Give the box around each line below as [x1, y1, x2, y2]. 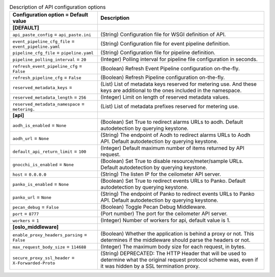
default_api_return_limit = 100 [12, 148, 87, 155]
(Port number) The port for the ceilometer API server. [100, 210, 228, 217]
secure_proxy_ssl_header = [12, 254, 75, 261]
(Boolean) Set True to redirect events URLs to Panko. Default [100, 177, 246, 184]
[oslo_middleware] [12, 224, 59, 231]
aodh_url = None [12, 135, 49, 142]
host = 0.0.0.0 [12, 171, 47, 178]
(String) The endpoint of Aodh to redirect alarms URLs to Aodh [100, 131, 251, 138]
